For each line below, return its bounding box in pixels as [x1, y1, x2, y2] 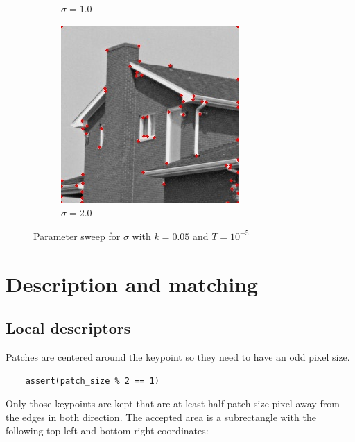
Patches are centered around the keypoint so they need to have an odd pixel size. [6, 349, 350, 364]
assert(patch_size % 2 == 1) [25, 375, 159, 386]
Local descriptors [6, 317, 131, 339]
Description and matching [6, 269, 259, 298]
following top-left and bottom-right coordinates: [6, 423, 209, 438]
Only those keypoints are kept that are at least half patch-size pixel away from [6, 396, 340, 411]
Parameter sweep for [33, 228, 121, 243]
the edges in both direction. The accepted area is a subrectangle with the [6, 409, 316, 424]
